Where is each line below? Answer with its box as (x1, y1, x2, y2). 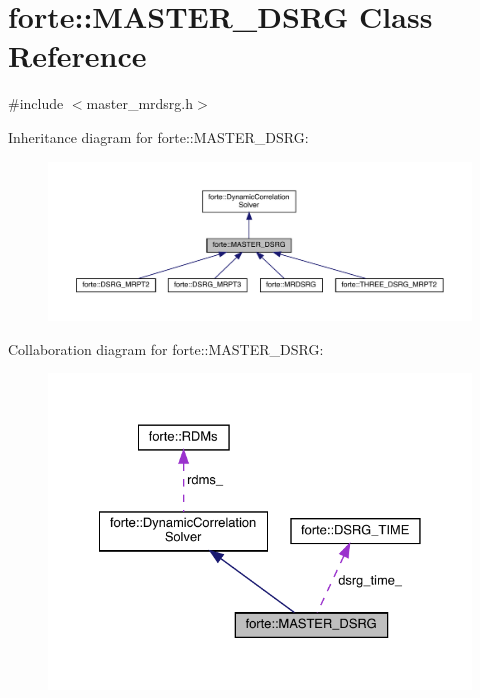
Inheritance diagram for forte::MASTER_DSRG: (8, 126, 309, 147)
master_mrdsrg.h (86, 93, 194, 114)
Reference (8, 35, 147, 76)
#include (8, 93, 64, 114)
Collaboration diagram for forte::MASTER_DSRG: (8, 338, 324, 359)
